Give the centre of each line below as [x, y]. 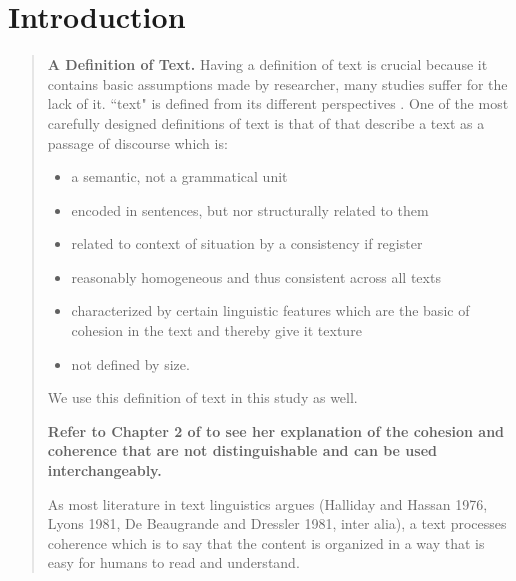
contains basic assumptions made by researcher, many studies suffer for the [277, 83]
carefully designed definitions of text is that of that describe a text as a [266, 122]
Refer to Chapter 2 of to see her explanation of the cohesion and [276, 430]
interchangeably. [104, 470]
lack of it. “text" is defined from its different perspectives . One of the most [278, 103]
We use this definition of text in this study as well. [202, 397]
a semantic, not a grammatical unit [179, 176]
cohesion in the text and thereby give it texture [216, 330]
